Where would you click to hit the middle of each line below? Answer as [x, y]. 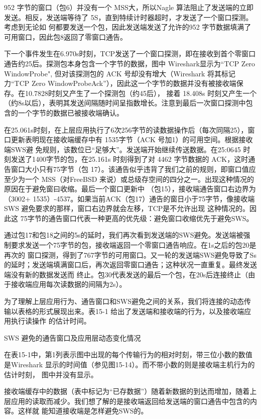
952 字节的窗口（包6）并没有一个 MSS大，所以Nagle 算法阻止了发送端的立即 [129, 7]
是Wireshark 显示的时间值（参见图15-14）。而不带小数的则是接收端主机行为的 [129, 364]
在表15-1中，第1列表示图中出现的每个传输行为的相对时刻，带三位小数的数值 [128, 354]
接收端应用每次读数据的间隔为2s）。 [69, 284]
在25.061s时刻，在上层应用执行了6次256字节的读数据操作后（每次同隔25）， [126, 129]
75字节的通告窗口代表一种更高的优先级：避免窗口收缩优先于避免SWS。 [137, 218]
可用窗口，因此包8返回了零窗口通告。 [66, 36]
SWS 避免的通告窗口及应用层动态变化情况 [73, 337]
